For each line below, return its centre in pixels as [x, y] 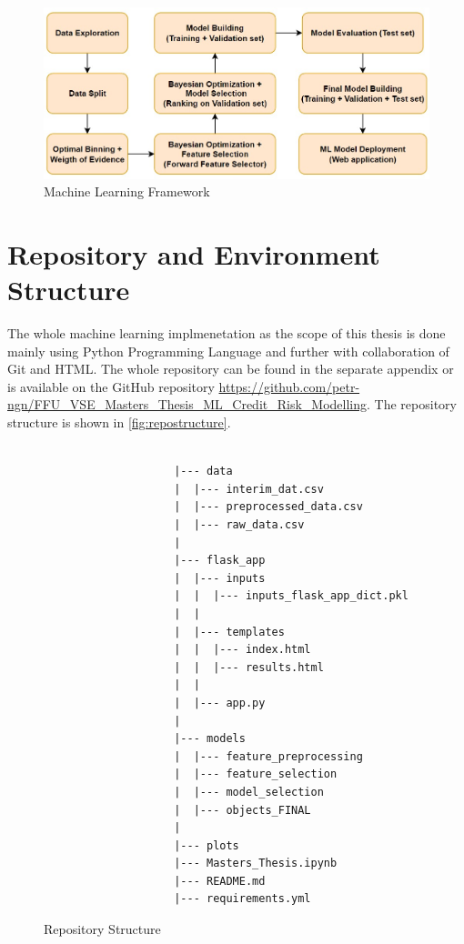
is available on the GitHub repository [111, 386]
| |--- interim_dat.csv [249, 489]
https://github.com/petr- [289, 386]
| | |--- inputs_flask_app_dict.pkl [291, 596]
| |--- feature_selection [256, 774]
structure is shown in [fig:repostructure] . [119, 422]
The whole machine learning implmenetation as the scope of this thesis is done [227, 333]
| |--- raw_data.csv [239, 525]
